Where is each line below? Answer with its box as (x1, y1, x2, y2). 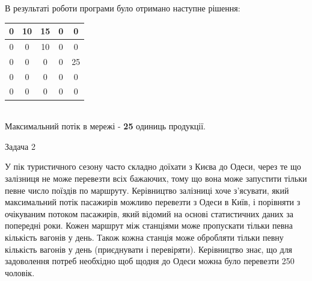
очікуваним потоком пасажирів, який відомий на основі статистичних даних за (5, 207, 293, 220)
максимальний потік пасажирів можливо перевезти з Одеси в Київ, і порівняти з (5, 196, 301, 208)
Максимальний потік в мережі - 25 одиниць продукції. (5, 120, 206, 132)
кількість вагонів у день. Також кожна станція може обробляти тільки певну (5, 230, 284, 243)
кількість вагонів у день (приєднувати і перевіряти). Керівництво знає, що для (5, 242, 293, 255)
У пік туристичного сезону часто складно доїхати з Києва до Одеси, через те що (5, 160, 301, 173)
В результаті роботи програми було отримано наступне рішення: (5, 2, 240, 14)
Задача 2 (5, 140, 35, 152)
